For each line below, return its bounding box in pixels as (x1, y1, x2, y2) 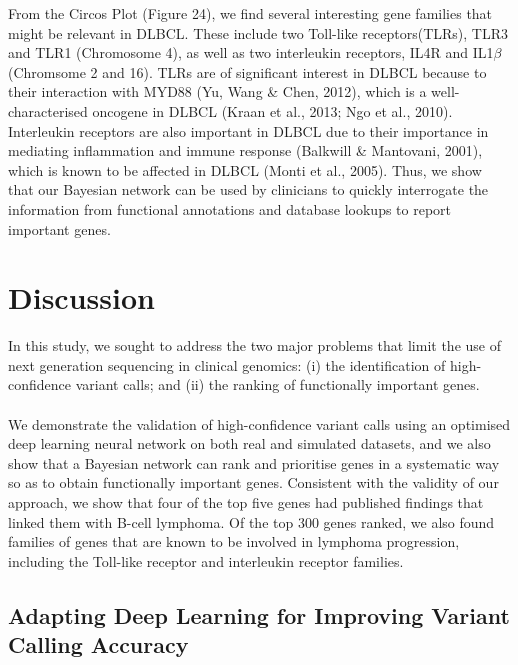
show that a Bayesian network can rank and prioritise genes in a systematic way (8, 452, 500, 473)
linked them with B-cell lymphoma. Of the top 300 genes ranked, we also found (8, 511, 495, 532)
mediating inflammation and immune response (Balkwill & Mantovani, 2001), (8, 140, 483, 161)
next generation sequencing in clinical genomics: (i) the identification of (8, 354, 446, 375)
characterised (8, 100, 88, 121)
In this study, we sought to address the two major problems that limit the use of (8, 335, 501, 356)
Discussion (8, 277, 155, 318)
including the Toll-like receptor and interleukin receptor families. (8, 550, 404, 571)
